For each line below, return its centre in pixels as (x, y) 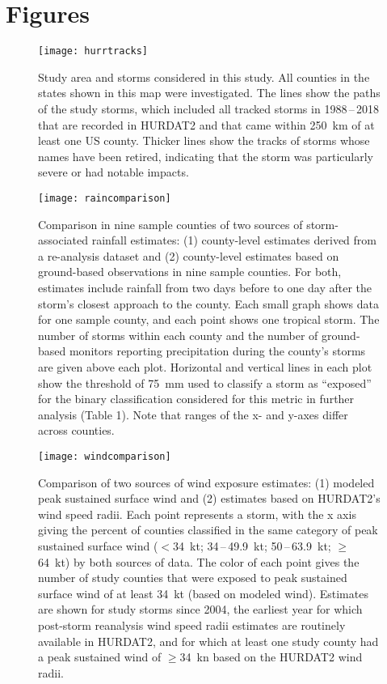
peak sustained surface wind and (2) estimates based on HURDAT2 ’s (209, 498)
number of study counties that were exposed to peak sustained (193, 578)
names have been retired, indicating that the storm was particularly (206, 156)
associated (63, 240)
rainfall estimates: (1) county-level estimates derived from (234, 240)
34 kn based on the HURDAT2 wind (271, 657)
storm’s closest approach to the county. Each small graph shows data (208, 303)
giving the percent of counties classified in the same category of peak (208, 530)
